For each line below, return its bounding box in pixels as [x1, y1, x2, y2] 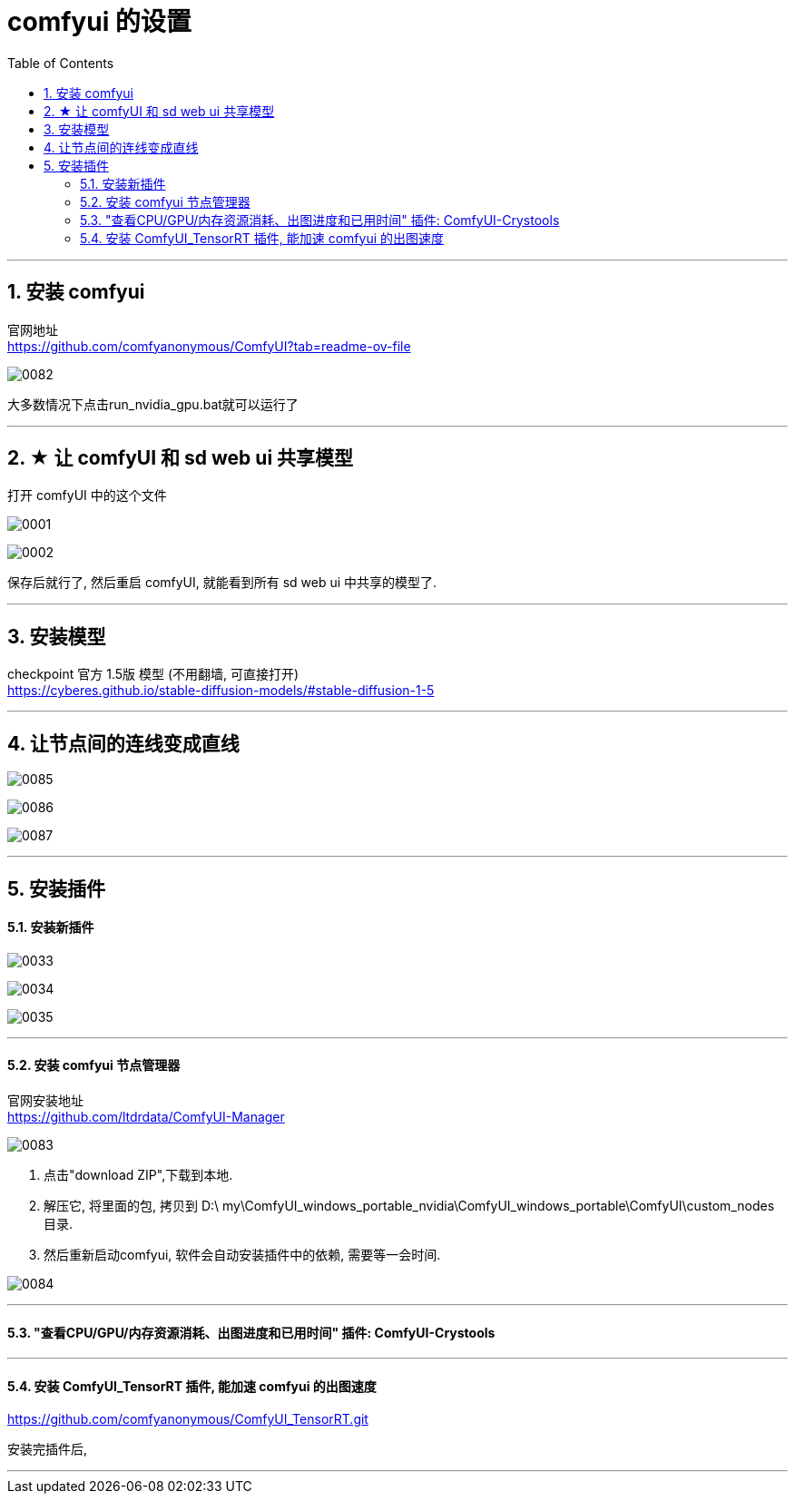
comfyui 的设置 [7, 6, 191, 37]
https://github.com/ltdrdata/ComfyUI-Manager [7, 1108, 285, 1124]
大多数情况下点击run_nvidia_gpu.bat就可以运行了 [7, 396, 299, 412]
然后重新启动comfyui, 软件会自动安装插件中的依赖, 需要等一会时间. [44, 1246, 441, 1262]
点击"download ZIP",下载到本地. [44, 1166, 233, 1182]
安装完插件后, [7, 1441, 88, 1457]
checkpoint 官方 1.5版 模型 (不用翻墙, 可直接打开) [7, 666, 299, 682]
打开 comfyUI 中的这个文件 [7, 487, 167, 504]
